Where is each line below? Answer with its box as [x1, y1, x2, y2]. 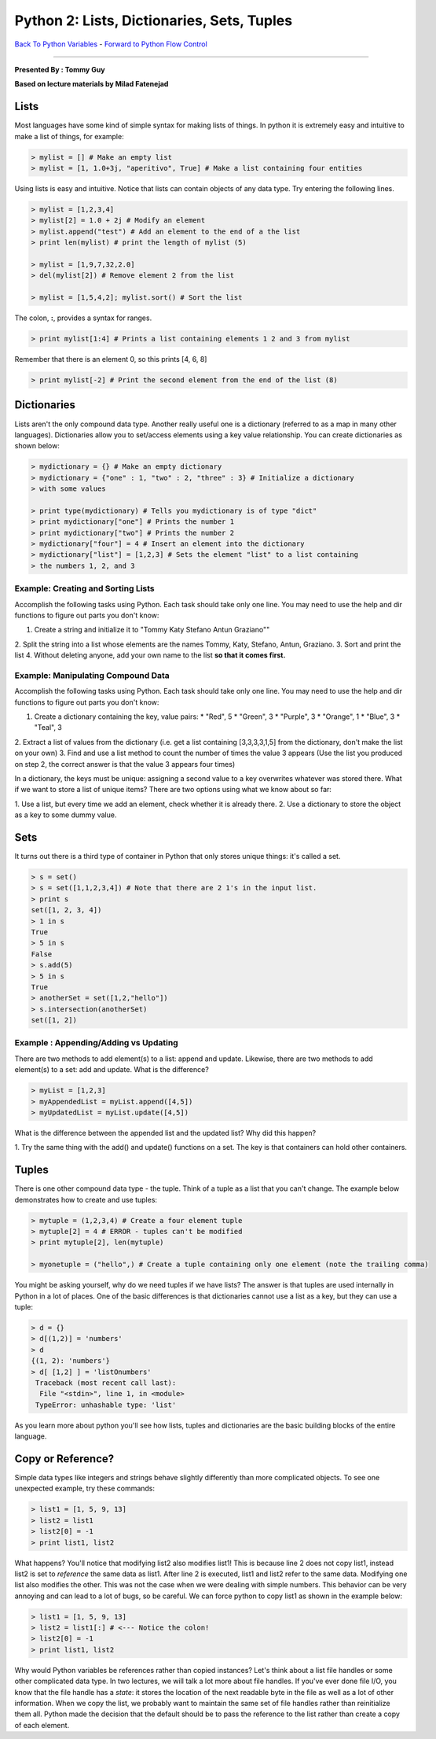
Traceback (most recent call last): [35, 1378, 177, 1387]
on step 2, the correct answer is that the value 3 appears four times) [14, 759, 236, 768]
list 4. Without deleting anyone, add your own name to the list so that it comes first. [14, 650, 286, 660]
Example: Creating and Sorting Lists [14, 583, 155, 594]
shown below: [14, 441, 60, 451]
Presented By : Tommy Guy [14, 64, 105, 74]
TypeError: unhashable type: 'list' [35, 1400, 177, 1409]
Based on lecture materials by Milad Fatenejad [14, 79, 169, 89]
